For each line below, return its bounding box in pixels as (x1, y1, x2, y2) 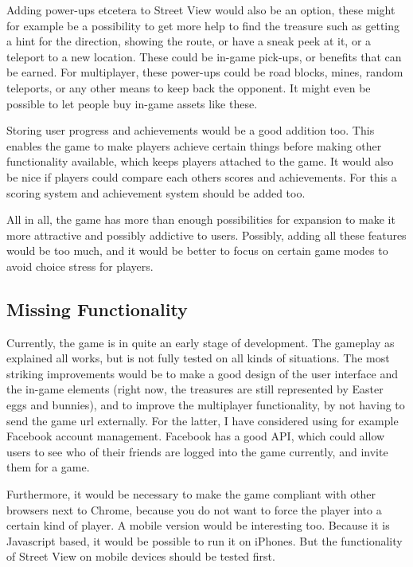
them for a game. (6, 459, 90, 475)
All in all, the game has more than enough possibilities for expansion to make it (6, 211, 395, 228)
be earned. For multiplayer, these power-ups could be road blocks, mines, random (6, 64, 403, 80)
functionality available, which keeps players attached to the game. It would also (6, 153, 394, 170)
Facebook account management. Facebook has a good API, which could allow (6, 428, 385, 444)
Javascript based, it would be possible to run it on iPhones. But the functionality (6, 532, 403, 549)
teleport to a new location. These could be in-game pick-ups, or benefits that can (6, 48, 402, 65)
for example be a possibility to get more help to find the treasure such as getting (6, 17, 400, 33)
